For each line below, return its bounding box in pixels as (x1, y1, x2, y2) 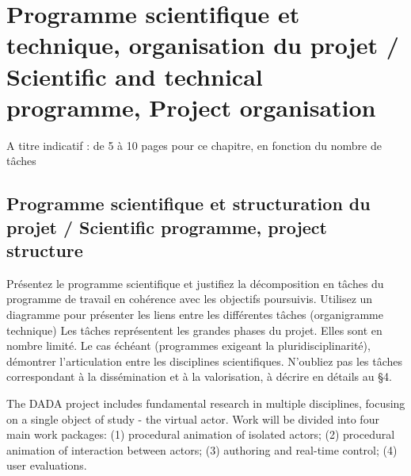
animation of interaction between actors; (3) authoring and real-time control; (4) (6, 441, 398, 458)
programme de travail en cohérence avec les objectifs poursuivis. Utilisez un (6, 290, 373, 307)
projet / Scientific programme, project (6, 214, 327, 239)
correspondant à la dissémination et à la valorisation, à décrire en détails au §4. (6, 368, 392, 385)
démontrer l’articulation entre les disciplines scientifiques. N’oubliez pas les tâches (6, 352, 403, 369)
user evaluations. (6, 457, 87, 474)
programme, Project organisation (6, 90, 376, 123)
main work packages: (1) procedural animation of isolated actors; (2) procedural (6, 426, 395, 443)
